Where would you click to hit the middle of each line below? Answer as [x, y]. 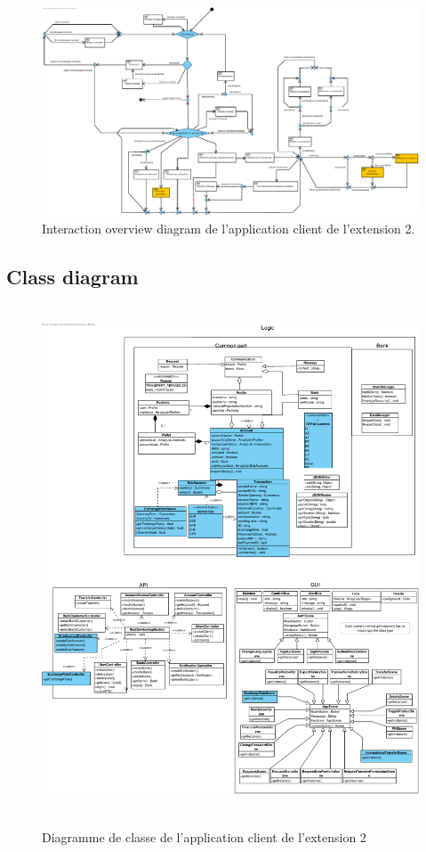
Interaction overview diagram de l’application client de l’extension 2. [229, 228]
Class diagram [72, 276]
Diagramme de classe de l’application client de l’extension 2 [204, 836]
